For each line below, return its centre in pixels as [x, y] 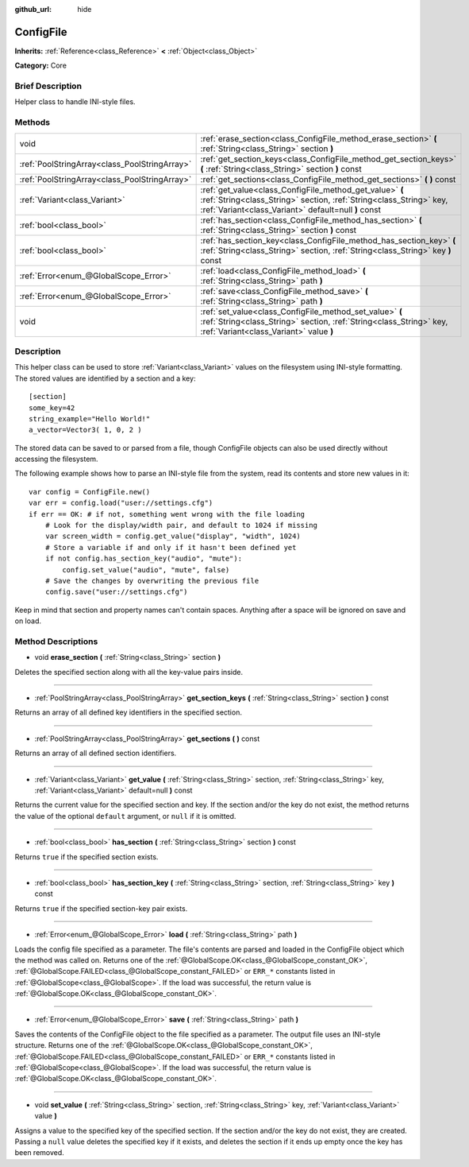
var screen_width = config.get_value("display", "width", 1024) [173, 536]
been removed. [40, 1153]
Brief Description [48, 86]
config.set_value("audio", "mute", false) [146, 570]
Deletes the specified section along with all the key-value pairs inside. [129, 672]
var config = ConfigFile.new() [90, 492]
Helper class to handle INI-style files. [75, 102]
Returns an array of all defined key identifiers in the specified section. [128, 712]
